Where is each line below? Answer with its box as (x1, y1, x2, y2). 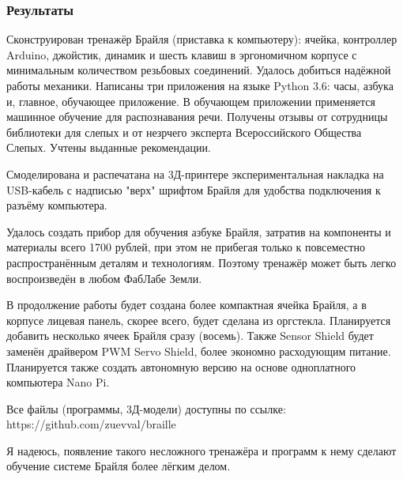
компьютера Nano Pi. (6, 374, 110, 390)
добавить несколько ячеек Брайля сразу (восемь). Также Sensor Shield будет (6, 327, 374, 344)
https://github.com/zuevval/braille (6, 416, 176, 432)
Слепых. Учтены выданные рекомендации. (6, 139, 211, 156)
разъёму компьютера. (6, 197, 107, 213)
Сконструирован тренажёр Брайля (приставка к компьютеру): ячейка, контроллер (6, 31, 397, 47)
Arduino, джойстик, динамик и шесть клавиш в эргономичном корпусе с (6, 46, 357, 62)
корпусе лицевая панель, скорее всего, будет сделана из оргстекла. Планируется (6, 311, 391, 328)
